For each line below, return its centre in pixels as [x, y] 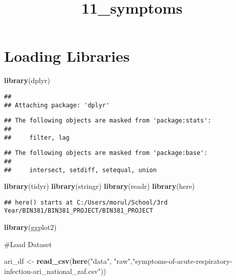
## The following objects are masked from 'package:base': [106, 153]
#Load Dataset [28, 244]
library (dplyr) [27, 80]
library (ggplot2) [30, 227]
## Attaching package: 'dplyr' [57, 105]
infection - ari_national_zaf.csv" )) [55, 271]
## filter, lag [37, 137]
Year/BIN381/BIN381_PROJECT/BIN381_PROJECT [79, 211]
